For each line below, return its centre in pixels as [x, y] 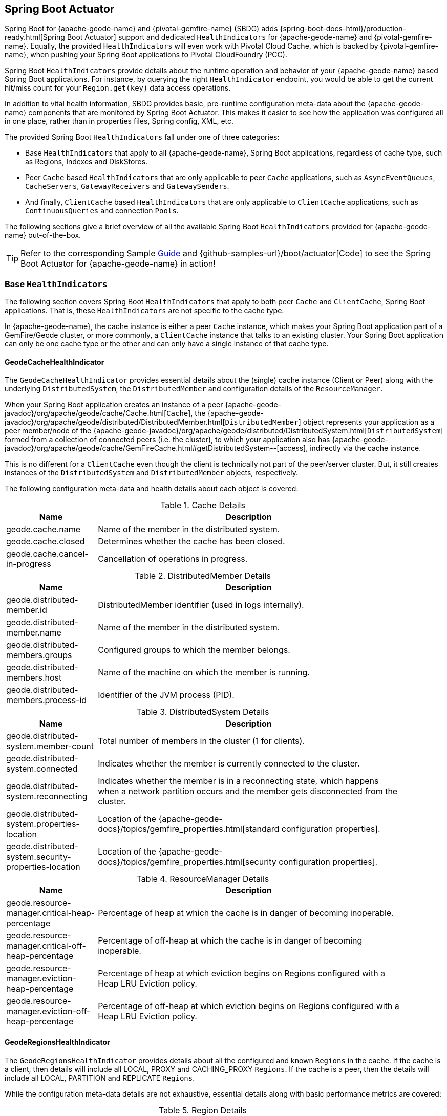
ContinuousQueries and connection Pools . [102, 211]
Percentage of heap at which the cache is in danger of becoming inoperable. [246, 913]
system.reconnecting [47, 796]
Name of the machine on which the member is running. [204, 673]
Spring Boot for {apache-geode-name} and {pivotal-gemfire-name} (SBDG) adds [141, 29]
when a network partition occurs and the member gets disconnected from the [248, 791]
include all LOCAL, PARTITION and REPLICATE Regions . [100, 1078]
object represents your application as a [369, 422]
